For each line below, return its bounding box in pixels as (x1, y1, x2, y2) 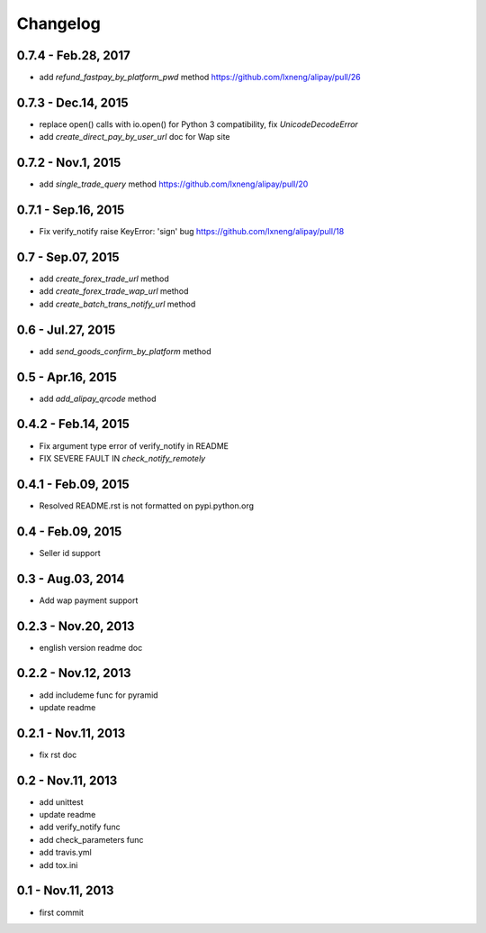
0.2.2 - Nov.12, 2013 (16, 665, 131, 681)
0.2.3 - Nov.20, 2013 (16, 618, 135, 634)
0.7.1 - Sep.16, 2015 (16, 203, 125, 218)
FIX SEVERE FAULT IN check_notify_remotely (39, 453, 206, 463)
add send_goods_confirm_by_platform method (39, 345, 211, 356)
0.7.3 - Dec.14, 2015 (16, 95, 130, 110)
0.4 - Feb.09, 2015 (16, 524, 122, 539)
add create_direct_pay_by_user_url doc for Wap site (39, 132, 230, 142)
